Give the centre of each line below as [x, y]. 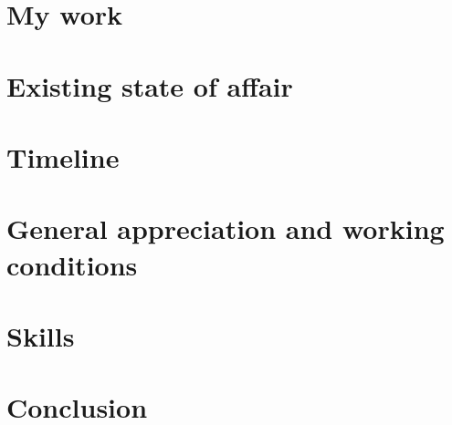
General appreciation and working [226, 228]
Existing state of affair [150, 85]
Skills [41, 335]
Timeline [63, 156]
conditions [72, 264]
